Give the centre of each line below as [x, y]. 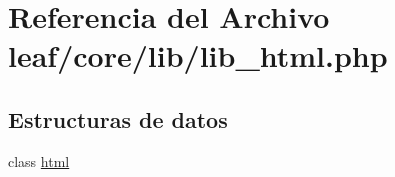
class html [39, 160]
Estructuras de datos [118, 118]
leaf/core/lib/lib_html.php [198, 55]
